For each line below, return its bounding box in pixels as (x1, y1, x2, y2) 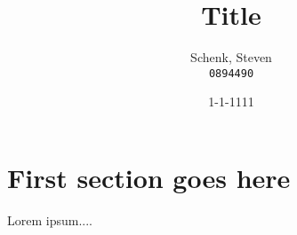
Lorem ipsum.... (7, 210, 92, 229)
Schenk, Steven (190, 48, 272, 67)
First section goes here (7, 159, 291, 195)
